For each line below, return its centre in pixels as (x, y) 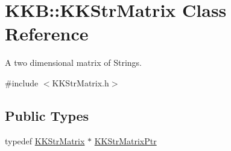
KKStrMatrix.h (81, 82)
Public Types (47, 115)
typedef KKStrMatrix (45, 140)
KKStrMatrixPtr (125, 140)
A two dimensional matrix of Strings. (73, 63)
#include (22, 82)
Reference (47, 34)
